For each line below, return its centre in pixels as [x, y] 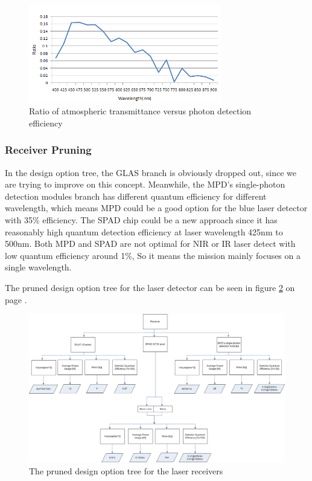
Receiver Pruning [48, 150]
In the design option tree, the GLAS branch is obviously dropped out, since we [151, 172]
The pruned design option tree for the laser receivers [126, 470]
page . [16, 299]
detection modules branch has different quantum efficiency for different [136, 196]
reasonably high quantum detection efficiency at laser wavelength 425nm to [144, 231]
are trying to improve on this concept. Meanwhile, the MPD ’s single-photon [145, 184]
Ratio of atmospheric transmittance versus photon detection [140, 111]
